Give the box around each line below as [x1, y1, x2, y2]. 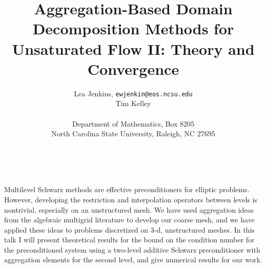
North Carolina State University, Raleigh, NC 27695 [51, 128, 215, 139]
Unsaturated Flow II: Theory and [12, 38, 255, 59]
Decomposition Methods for [32, 18, 234, 39]
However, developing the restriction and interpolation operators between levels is [4, 194, 258, 204]
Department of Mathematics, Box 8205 [72, 118, 195, 129]
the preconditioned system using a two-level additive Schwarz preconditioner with [4, 244, 260, 255]
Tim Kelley [115, 98, 151, 109]
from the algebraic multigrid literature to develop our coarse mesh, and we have [4, 214, 255, 225]
